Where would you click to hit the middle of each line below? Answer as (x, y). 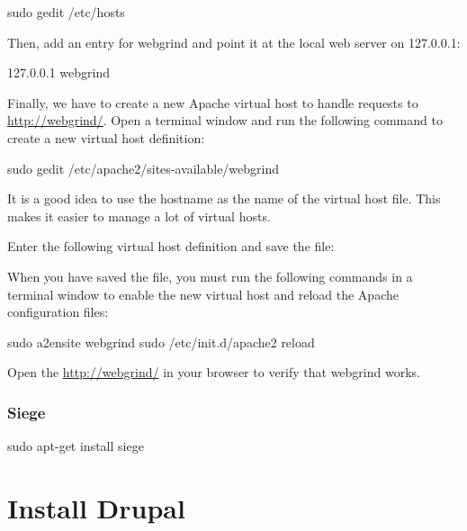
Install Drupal (96, 507)
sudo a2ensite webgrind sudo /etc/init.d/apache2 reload (161, 342)
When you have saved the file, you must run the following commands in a (210, 276)
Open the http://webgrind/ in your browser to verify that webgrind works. (214, 372)
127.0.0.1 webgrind (59, 72)
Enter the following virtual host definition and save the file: (171, 246)
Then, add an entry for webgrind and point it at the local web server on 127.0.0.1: (234, 42)
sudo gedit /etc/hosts (66, 12)
